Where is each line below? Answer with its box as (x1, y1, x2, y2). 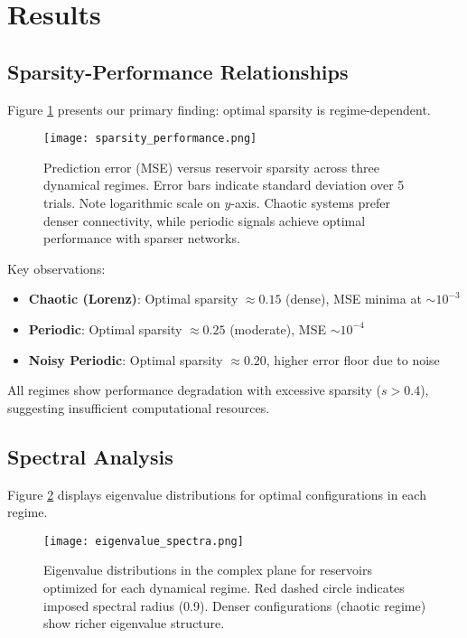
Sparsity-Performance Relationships (7, 57, 349, 85)
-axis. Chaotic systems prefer (230, 193, 390, 212)
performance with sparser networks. (43, 229, 240, 248)
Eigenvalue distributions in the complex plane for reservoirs (43, 560, 372, 579)
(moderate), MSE (229, 319, 326, 338)
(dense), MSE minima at (285, 289, 422, 308)
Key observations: (7, 258, 106, 277)
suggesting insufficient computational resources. (7, 398, 270, 417)
